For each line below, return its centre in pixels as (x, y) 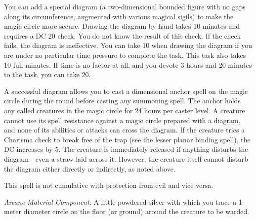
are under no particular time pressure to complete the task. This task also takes (125, 55)
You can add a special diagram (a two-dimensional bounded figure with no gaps (125, 6)
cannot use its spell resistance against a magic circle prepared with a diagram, (122, 120)
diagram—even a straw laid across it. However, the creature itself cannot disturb (126, 158)
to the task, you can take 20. (47, 74)
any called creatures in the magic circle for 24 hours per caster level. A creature (125, 110)
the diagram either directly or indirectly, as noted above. (90, 168)
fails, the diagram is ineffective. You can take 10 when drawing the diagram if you (128, 45)
